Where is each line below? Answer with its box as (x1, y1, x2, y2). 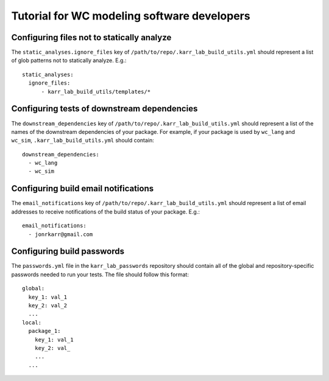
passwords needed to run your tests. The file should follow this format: (11, 271, 189, 278)
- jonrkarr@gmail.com (28, 231, 93, 237)
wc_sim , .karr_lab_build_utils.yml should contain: (11, 137, 155, 144)
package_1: (28, 327, 61, 335)
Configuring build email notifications (11, 183, 154, 194)
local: (22, 319, 42, 326)
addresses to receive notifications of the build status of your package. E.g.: (11, 208, 200, 215)
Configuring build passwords (11, 246, 125, 257)
